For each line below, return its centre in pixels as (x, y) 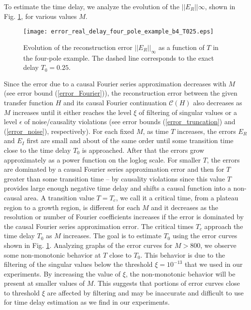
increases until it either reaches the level (72, 112)
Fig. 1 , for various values (40, 16)
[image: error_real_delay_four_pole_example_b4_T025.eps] (118, 32)
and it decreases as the (185, 207)
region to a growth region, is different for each (72, 207)
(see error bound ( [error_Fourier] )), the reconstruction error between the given (121, 93)
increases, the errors (207, 131)
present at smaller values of (44, 283)
